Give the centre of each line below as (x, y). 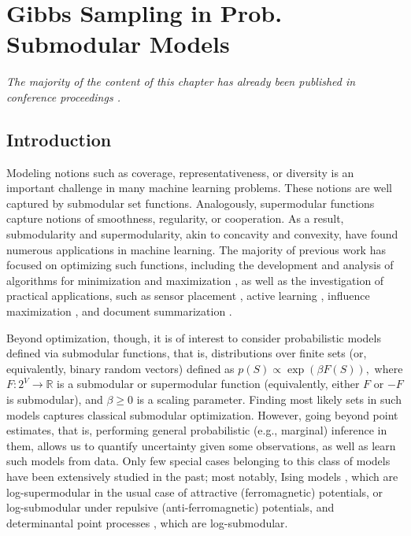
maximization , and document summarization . (119, 311)
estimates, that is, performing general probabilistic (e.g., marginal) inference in (197, 430)
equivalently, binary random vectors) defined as (120, 368)
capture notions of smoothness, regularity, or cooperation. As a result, (175, 218)
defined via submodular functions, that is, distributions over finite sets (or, (187, 353)
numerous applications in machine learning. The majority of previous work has (196, 249)
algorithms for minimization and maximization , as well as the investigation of (195, 280)
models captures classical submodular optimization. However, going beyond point (202, 414)
